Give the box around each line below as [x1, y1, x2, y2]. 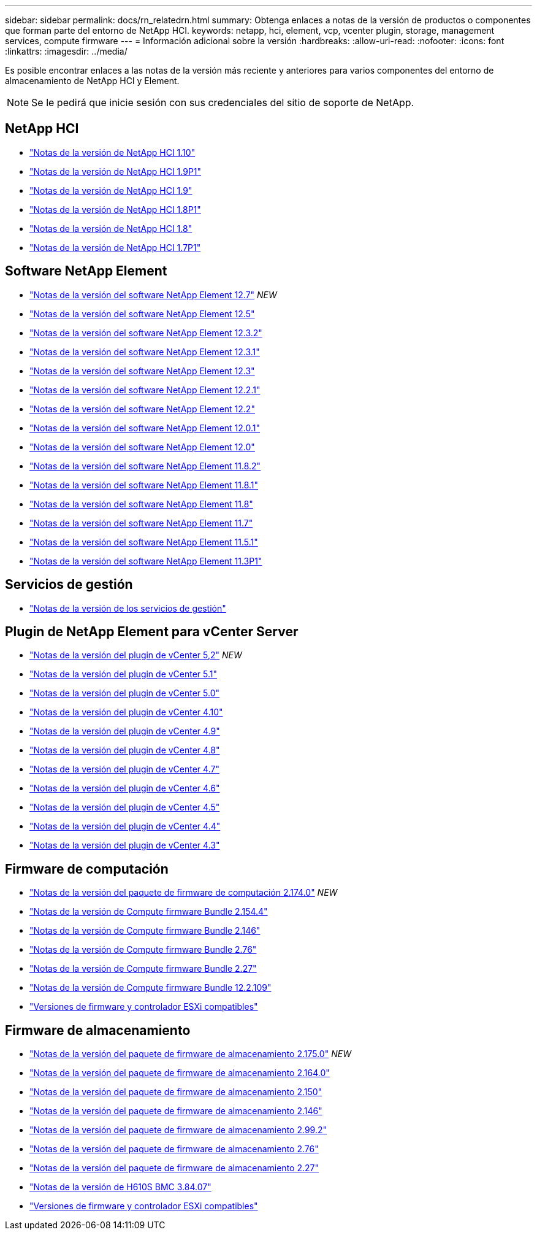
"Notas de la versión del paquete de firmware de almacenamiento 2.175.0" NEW [29, 1048, 351, 1060]
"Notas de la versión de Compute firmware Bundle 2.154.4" [29, 906, 268, 917]
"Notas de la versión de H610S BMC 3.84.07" [29, 1182, 211, 1193]
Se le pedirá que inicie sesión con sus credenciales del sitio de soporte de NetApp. [31, 96, 414, 109]
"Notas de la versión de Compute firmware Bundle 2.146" [29, 925, 261, 936]
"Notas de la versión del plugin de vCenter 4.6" [29, 783, 220, 794]
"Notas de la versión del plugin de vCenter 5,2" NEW [29, 650, 242, 661]
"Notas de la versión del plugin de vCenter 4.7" [29, 764, 219, 775]
